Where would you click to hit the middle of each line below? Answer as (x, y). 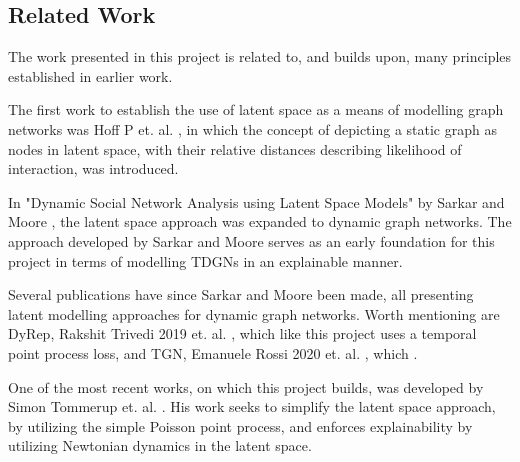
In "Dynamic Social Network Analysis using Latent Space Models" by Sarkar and (256, 201)
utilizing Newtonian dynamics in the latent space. (160, 445)
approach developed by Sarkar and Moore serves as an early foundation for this (251, 240)
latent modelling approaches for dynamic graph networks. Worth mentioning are (254, 313)
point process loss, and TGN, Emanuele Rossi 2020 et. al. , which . (213, 352)
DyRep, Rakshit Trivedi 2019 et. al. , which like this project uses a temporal (242, 333)
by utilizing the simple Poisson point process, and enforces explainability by (240, 425)
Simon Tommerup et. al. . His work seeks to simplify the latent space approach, (252, 406)
